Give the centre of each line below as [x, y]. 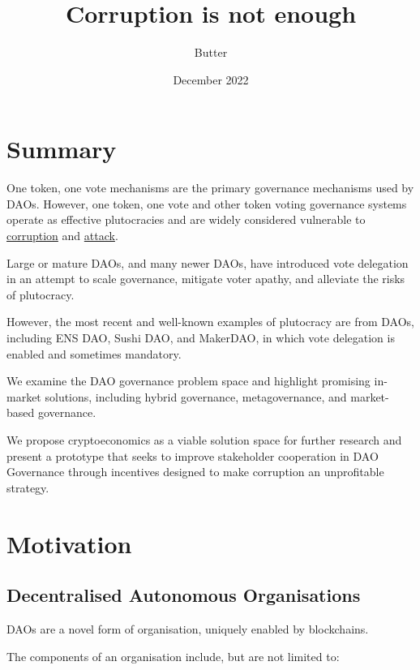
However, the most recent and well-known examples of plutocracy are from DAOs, [211, 322]
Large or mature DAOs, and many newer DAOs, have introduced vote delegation [208, 262]
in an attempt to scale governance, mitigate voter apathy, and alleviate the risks [206, 279]
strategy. [28, 487]
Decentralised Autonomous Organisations [184, 595]
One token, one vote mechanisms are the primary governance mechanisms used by [210, 188]
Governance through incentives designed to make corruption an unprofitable [195, 472]
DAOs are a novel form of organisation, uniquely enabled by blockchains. [188, 628]
